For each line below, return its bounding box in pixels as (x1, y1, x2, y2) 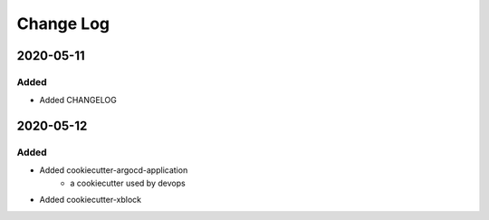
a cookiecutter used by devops (70, 177, 186, 188)
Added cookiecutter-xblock (39, 195, 142, 206)
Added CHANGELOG (39, 95, 117, 106)
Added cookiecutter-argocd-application (39, 165, 188, 176)
